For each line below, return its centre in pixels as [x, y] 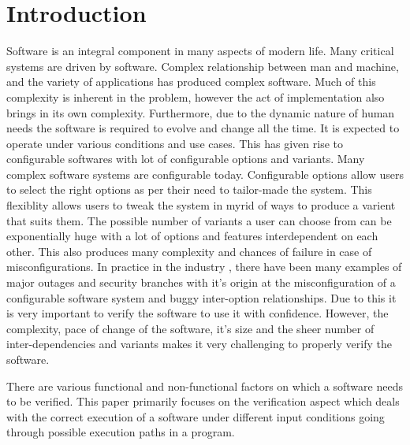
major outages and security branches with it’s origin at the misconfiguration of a [201, 282]
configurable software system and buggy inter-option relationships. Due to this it [201, 297]
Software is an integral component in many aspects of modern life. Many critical [200, 51]
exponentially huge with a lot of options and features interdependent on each [192, 236]
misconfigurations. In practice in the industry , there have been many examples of [204, 267]
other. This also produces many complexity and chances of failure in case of [189, 251]
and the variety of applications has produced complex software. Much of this [191, 82]
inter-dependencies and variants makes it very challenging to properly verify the [199, 344]
